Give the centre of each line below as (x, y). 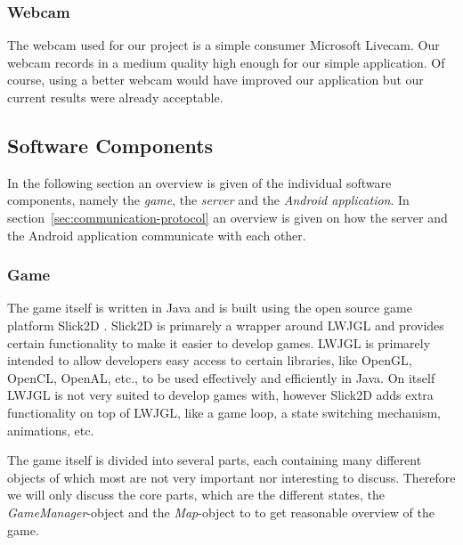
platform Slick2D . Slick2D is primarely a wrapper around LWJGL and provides (226, 325)
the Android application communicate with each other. (157, 235)
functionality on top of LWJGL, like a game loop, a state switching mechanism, (224, 412)
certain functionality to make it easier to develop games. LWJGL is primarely (219, 342)
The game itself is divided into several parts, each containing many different (215, 460)
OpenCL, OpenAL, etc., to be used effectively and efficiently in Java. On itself (221, 377)
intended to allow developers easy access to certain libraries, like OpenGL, (210, 360)
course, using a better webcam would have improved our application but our (215, 80)
